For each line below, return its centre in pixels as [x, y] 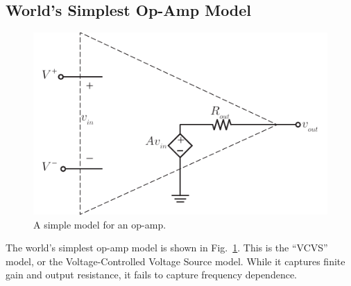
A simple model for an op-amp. [100, 224]
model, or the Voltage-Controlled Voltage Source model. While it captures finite [175, 261]
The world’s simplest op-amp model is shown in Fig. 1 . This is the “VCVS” [167, 248]
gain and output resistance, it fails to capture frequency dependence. [151, 275]
